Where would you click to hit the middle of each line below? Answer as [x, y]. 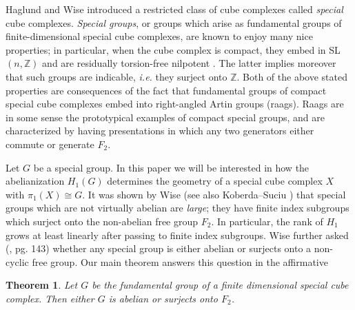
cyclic [17, 261]
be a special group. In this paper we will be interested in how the [171, 167]
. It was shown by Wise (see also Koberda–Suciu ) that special [214, 194]
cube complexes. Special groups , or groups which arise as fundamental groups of [174, 22]
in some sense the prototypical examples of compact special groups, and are [165, 117]
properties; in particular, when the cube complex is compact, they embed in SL [173, 49]
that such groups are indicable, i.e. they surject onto [116, 76]
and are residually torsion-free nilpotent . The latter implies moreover [189, 63]
